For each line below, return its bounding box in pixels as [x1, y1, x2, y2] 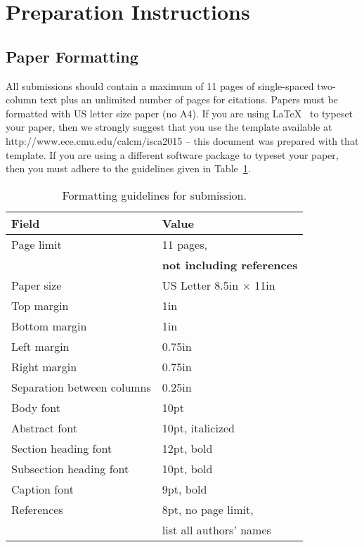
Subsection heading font [11, 460, 129, 477]
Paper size [11, 276, 62, 293]
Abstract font [11, 419, 77, 436]
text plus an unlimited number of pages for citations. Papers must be [39, 92, 338, 107]
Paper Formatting [6, 45, 138, 67]
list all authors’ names [162, 521, 271, 538]
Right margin [11, 358, 77, 375]
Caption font [11, 480, 74, 497]
